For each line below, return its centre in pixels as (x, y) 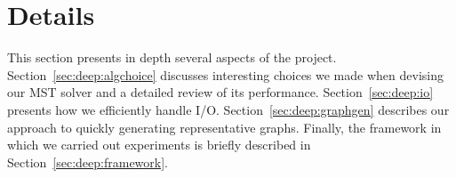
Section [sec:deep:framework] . (88, 162)
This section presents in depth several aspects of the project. (172, 57)
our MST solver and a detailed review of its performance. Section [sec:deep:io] (220, 92)
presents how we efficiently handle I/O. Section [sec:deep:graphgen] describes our (228, 109)
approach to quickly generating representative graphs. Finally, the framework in (224, 127)
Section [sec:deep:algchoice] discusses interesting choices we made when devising (225, 74)
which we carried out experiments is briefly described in (159, 145)
